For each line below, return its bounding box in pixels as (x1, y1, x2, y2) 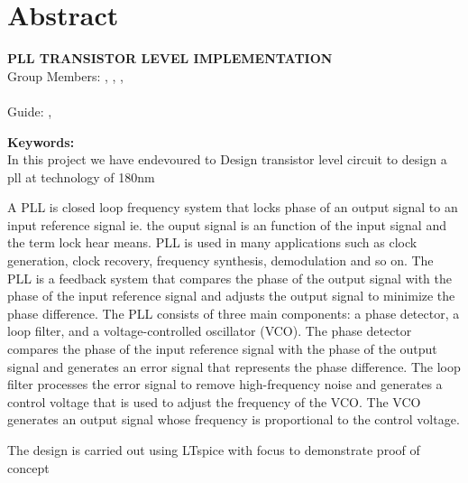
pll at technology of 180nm (7, 167, 155, 186)
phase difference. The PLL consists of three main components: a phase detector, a (7, 303, 460, 322)
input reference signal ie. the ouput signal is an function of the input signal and (7, 215, 446, 234)
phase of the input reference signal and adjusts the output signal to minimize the (7, 286, 455, 305)
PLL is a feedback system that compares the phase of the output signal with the (7, 268, 452, 287)
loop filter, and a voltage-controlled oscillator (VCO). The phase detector (7, 321, 412, 340)
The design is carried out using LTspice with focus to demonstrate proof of (7, 441, 420, 459)
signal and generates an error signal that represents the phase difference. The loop (7, 357, 461, 376)
